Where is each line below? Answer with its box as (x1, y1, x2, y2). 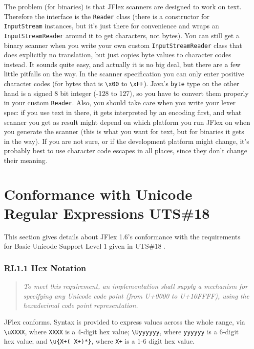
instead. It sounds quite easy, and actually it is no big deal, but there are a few (4, 59, 241, 69)
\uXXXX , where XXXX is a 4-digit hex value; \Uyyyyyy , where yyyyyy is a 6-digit (4, 326, 239, 336)
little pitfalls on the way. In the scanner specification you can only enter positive (4, 69, 244, 79)
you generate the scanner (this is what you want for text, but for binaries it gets (4, 126, 244, 137)
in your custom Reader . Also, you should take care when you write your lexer (4, 97, 236, 108)
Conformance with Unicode (4, 184, 192, 204)
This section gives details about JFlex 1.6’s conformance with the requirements (4, 231, 240, 241)
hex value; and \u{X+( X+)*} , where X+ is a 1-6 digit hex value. (4, 336, 195, 346)
